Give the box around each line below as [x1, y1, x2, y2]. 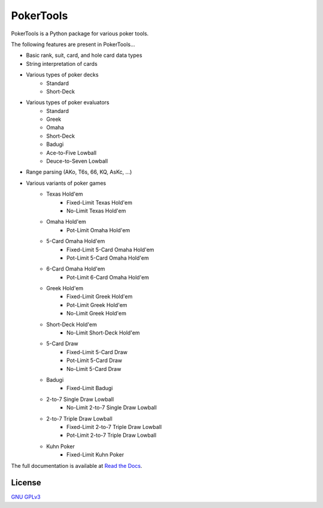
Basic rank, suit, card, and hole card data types [26, 51, 143, 59]
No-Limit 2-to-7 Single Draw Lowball [66, 404, 157, 411]
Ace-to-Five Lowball [46, 149, 97, 156]
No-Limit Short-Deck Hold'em [66, 329, 140, 336]
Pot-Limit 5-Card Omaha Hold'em [66, 254, 149, 261]
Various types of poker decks [26, 71, 99, 78]
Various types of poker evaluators [26, 99, 110, 106]
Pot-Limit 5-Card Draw [66, 357, 123, 364]
